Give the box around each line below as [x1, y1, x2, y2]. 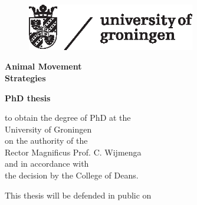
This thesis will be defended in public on [5, 189, 152, 201]
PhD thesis [5, 91, 51, 104]
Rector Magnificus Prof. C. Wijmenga [5, 146, 142, 158]
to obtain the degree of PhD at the [5, 111, 131, 124]
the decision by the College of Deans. [5, 169, 139, 181]
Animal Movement [5, 60, 82, 72]
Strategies [5, 71, 46, 84]
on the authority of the [5, 134, 88, 147]
